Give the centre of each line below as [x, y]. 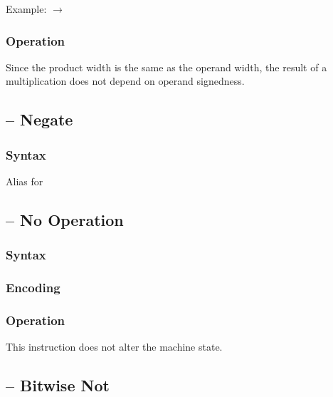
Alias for [25, 181]
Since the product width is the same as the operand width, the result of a [166, 67]
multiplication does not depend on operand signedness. [125, 81]
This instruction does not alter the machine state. [114, 347]
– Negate [39, 119]
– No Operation [65, 219]
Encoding [33, 288]
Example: [26, 9]
